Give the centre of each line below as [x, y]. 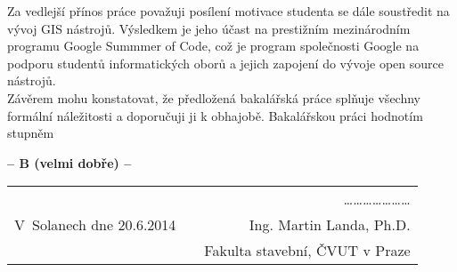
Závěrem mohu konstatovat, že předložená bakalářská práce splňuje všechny [214, 97]
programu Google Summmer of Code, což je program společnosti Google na [213, 46]
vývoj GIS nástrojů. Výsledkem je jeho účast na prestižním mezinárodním [209, 28]
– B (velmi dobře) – [69, 162]
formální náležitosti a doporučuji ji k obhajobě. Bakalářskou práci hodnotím [215, 115]
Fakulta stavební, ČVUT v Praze [307, 251]
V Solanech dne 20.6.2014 [95, 225]
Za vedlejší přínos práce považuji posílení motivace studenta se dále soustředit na [228, 11]
